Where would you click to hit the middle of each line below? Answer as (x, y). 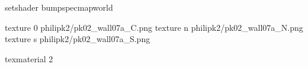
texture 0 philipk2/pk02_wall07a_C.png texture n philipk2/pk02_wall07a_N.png (154, 27)
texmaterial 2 (29, 58)
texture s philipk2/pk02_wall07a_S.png (78, 39)
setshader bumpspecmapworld (59, 7)
